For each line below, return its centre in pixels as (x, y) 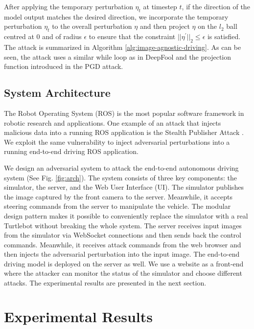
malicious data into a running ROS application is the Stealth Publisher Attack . (124, 132)
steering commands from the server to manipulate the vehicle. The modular (117, 206)
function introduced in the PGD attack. (64, 66)
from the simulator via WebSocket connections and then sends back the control (123, 235)
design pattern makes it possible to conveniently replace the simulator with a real (126, 215)
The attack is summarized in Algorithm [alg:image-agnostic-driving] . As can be (123, 47)
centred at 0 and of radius (43, 36)
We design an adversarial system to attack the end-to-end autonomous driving (121, 167)
